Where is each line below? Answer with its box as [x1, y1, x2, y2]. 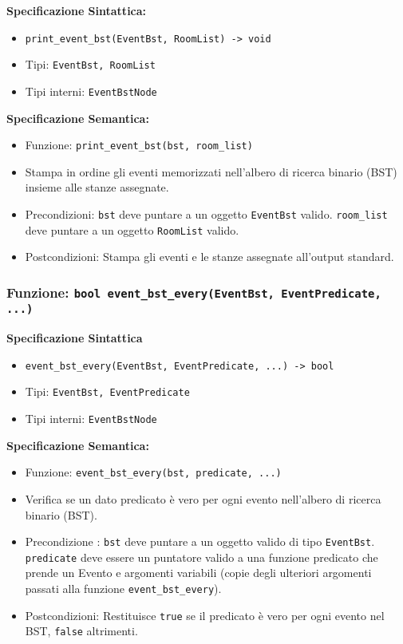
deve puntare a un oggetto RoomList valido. [25, 221, 239, 238]
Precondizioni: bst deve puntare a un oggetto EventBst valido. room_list [25, 206, 388, 222]
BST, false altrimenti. [25, 622, 138, 639]
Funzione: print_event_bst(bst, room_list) [25, 136, 253, 153]
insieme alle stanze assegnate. [25, 179, 169, 196]
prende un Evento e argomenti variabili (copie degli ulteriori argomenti [25, 564, 372, 581]
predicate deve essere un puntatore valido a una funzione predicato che [25, 548, 378, 565]
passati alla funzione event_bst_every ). [25, 580, 222, 597]
